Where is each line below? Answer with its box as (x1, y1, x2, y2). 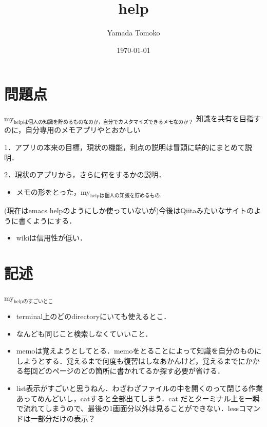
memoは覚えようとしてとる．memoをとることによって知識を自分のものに (16, 345, 262, 356)
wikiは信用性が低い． (16, 232, 87, 243)
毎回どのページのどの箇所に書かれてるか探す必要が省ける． (23, 365, 225, 376)
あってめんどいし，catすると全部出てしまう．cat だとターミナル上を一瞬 (16, 393, 260, 403)
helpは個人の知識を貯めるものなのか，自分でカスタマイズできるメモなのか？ (13, 120, 194, 125)
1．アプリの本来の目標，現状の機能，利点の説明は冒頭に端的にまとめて (4, 142, 245, 153)
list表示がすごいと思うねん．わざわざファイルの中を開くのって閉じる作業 (16, 383, 263, 394)
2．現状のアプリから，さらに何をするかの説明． (4, 169, 166, 180)
